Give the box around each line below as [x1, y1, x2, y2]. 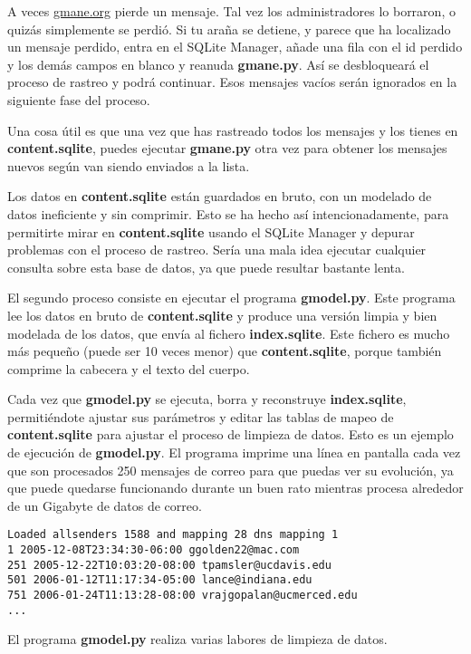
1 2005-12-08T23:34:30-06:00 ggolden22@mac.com [7, 543, 300, 557]
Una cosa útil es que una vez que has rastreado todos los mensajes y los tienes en [7, 120, 458, 139]
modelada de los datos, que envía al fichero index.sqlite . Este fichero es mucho [7, 323, 450, 342]
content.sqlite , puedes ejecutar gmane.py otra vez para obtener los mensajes [7, 139, 447, 158]
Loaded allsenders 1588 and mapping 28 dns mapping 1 [7, 528, 339, 542]
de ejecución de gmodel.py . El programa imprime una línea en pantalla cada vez [7, 443, 461, 462]
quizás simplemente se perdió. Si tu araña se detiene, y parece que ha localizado [7, 19, 451, 38]
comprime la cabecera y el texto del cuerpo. [7, 359, 250, 378]
